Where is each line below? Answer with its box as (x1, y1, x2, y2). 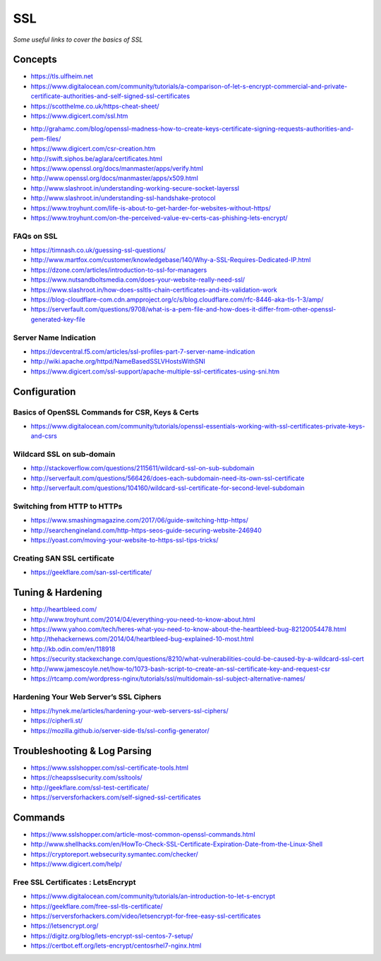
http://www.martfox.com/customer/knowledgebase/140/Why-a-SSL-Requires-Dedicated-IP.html (30, 256, 311, 264)
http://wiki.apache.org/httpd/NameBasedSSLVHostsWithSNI (30, 357, 206, 366)
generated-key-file (30, 315, 86, 323)
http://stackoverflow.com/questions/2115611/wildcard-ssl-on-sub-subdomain (30, 464, 255, 472)
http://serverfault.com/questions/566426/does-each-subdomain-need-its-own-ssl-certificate (30, 474, 305, 482)
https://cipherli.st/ (30, 717, 83, 725)
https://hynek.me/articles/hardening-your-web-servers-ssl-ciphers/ (30, 707, 229, 715)
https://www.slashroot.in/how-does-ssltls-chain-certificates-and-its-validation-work (30, 285, 278, 294)
